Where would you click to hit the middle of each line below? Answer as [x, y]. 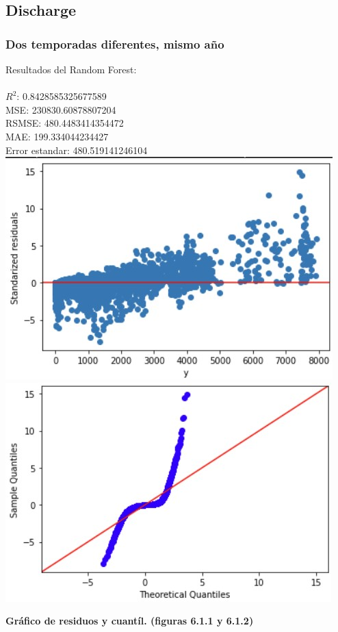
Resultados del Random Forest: [71, 69]
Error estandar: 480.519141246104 [77, 150]
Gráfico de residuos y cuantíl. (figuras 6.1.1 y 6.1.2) [130, 621]
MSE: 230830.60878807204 [61, 109]
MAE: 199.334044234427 [57, 136]
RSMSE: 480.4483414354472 [65, 123]
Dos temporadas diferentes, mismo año [115, 43]
